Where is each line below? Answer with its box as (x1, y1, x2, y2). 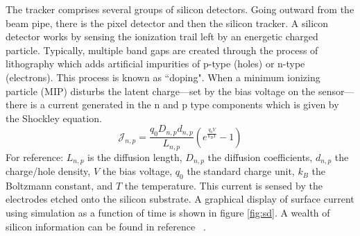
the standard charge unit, (187, 164, 295, 178)
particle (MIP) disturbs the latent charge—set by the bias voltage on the (6, 83, 316, 98)
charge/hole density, (6, 164, 91, 178)
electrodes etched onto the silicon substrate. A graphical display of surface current (6, 192, 354, 206)
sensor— (318, 83, 354, 98)
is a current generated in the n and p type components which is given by (30, 97, 339, 112)
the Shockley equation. (6, 110, 102, 125)
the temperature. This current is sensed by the (124, 178, 323, 192)
